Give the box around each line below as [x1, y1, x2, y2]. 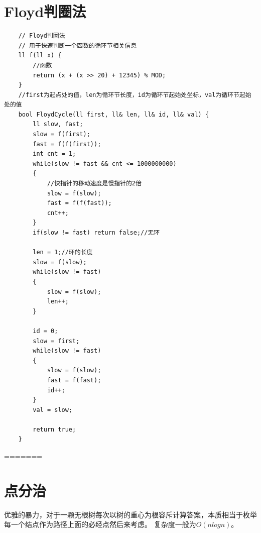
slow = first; [33, 337, 80, 345]
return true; [33, 425, 76, 433]
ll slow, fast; [33, 121, 83, 128]
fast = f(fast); [47, 376, 101, 384]
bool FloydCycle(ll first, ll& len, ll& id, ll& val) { [18, 111, 209, 118]
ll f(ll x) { [18, 52, 62, 59]
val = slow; [33, 406, 73, 413]
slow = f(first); [33, 131, 90, 138]
